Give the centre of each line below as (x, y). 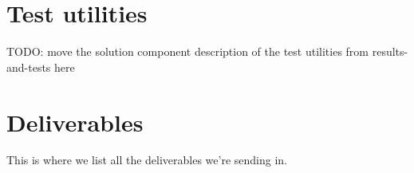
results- (390, 51)
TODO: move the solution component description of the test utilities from (188, 51)
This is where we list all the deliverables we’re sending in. (147, 160)
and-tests (29, 67)
